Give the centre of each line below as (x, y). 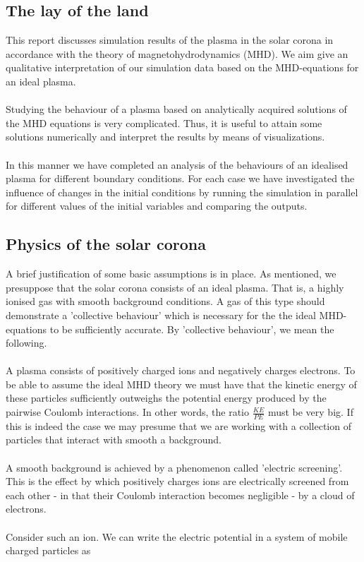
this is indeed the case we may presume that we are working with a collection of (178, 425)
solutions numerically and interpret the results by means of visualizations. (165, 137)
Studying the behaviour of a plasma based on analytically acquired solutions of (176, 109)
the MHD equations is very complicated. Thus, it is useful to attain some (164, 122)
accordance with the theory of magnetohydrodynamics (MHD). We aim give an (177, 53)
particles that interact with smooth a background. (114, 440)
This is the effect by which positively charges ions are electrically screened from (177, 481)
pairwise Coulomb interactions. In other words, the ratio (127, 412)
